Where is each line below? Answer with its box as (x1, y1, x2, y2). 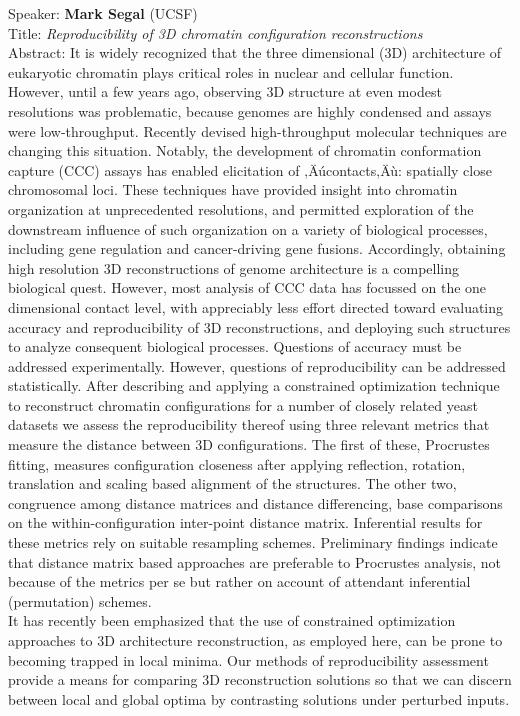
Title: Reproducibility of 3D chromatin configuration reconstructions (8, 22, 423, 43)
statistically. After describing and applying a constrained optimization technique (8, 375, 500, 396)
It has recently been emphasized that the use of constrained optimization (8, 610, 456, 631)
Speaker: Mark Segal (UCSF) (8, 3, 198, 23)
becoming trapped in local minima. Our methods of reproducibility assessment (8, 649, 489, 670)
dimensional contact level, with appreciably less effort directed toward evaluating (8, 296, 504, 317)
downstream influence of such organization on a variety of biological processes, (8, 218, 488, 239)
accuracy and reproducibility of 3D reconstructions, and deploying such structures (8, 316, 511, 337)
